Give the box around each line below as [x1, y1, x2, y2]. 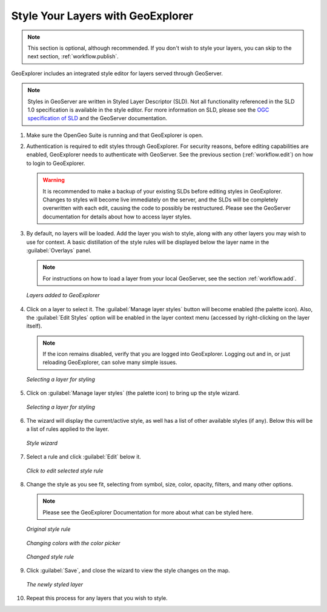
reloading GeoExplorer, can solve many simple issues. [42, 358, 178, 366]
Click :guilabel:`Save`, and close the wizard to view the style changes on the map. [26, 567, 230, 574]
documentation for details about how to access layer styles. [42, 213, 192, 220]
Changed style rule [26, 553, 74, 560]
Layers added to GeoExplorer [26, 292, 100, 299]
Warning [42, 177, 65, 184]
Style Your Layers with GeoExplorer [11, 9, 194, 22]
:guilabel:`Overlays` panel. [26, 246, 92, 254]
